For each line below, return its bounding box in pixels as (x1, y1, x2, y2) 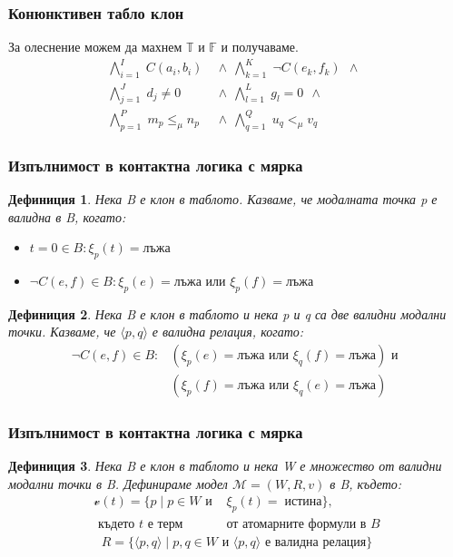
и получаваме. (221, 37, 299, 56)
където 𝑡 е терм (97, 518, 183, 532)
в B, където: (330, 474, 402, 493)
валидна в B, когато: (8, 207, 126, 226)
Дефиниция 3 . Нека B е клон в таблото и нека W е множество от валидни (8, 456, 442, 475)
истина (284, 495, 322, 509)
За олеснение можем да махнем (8, 37, 182, 56)
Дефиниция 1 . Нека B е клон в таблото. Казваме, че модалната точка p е (8, 190, 438, 209)
